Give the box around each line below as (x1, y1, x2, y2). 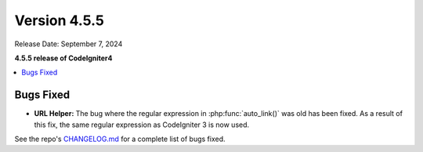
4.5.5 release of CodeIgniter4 (14, 53, 113, 63)
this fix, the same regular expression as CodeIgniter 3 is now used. (34, 120, 250, 129)
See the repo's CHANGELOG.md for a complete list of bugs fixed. (14, 134, 226, 144)
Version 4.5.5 (14, 12, 105, 29)
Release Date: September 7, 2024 (14, 39, 123, 49)
